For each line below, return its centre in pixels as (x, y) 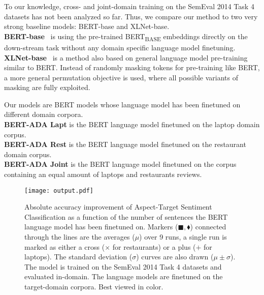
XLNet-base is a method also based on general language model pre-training (126, 57)
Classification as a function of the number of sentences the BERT (126, 216)
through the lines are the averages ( (80, 237)
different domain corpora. (44, 114)
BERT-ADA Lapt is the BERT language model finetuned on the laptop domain (132, 124)
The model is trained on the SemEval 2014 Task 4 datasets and (123, 266)
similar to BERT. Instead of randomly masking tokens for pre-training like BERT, (132, 67)
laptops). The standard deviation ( (78, 257)
